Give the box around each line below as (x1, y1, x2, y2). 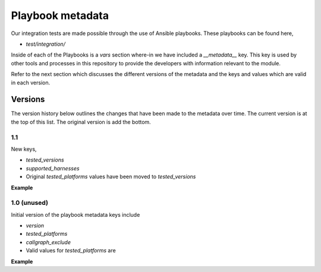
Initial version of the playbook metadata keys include (11, 211, 140, 218)
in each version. (11, 79, 51, 86)
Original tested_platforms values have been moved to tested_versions (26, 173, 196, 181)
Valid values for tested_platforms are (26, 247, 116, 254)
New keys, (11, 146, 37, 153)
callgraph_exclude (26, 238, 71, 246)
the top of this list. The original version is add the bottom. (11, 118, 151, 125)
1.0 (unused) (11, 199, 49, 207)
